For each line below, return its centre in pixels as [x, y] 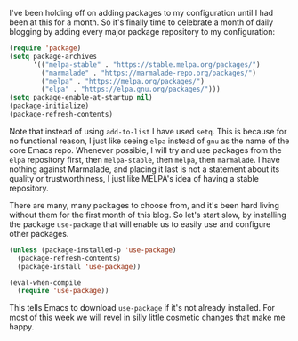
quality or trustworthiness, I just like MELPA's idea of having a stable [134, 178]
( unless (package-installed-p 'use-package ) [93, 250]
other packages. [39, 233]
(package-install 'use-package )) [79, 266]
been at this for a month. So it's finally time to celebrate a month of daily [141, 22]
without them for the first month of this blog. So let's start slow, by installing [148, 215]
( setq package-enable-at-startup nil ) [81, 98]
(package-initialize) [49, 106]
